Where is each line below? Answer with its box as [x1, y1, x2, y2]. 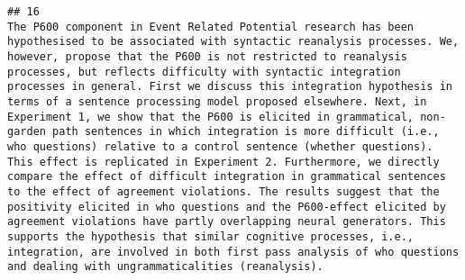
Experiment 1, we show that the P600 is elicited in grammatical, [7, 110, 415, 123]
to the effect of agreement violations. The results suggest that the [7, 185, 440, 198]
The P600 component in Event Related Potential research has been [7, 20, 415, 33]
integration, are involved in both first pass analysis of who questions [7, 245, 460, 258]
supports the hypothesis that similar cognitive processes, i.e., [7, 230, 415, 243]
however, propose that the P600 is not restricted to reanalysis [7, 50, 407, 63]
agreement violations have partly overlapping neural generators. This [7, 215, 446, 229]
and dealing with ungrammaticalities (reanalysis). [7, 260, 324, 274]
